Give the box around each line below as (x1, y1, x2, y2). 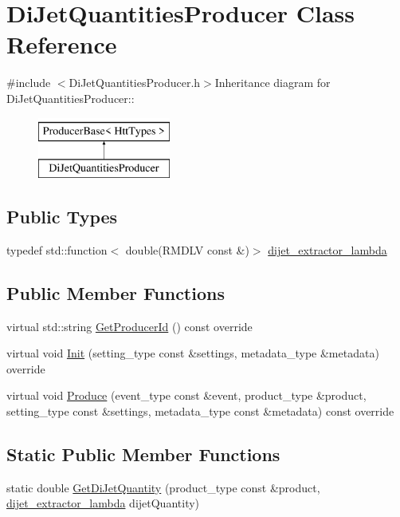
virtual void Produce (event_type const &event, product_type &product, (6, 387, 367, 404)
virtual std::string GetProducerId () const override (6, 318, 253, 334)
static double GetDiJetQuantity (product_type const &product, (6, 479, 320, 495)
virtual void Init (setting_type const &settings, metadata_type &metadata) (6, 345, 379, 361)
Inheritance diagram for (214, 74, 331, 91)
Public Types (6, 204, 118, 229)
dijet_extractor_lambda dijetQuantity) (6, 495, 200, 511)
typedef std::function (6, 241, 108, 258)
